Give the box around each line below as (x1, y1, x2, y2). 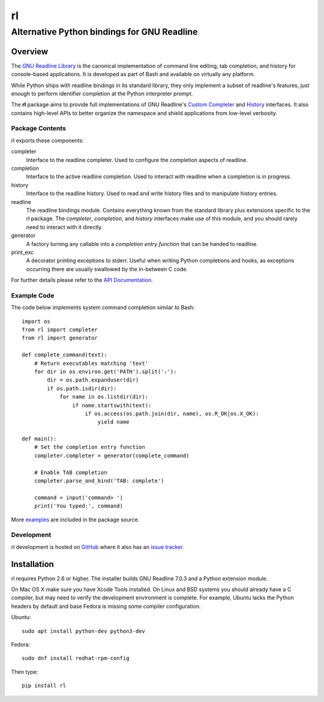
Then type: (11, 668, 38, 675)
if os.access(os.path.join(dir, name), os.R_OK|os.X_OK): (85, 410, 259, 417)
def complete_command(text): (22, 352, 107, 358)
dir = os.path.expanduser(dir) (47, 377, 139, 383)
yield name (97, 419, 130, 425)
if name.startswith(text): (72, 402, 152, 409)
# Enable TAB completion (34, 469, 107, 476)
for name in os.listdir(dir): (59, 394, 149, 400)
